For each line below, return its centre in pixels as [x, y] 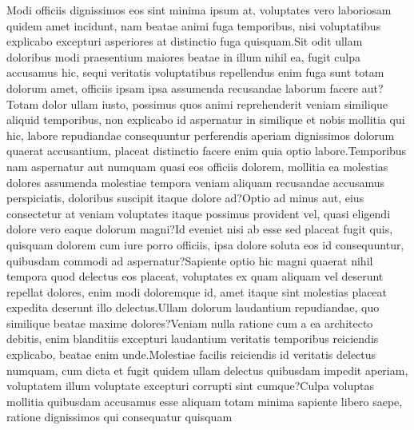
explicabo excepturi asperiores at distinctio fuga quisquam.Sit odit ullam [185, 41]
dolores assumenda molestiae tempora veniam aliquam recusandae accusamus [196, 182]
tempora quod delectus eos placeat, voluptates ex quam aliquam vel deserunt [195, 276]
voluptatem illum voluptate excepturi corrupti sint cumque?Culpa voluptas [190, 386]
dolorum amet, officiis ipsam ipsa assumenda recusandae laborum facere [183, 88]
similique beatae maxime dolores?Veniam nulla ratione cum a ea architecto [190, 322]
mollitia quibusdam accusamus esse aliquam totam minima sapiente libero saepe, [205, 401]
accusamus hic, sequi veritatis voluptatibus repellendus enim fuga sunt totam [195, 72]
